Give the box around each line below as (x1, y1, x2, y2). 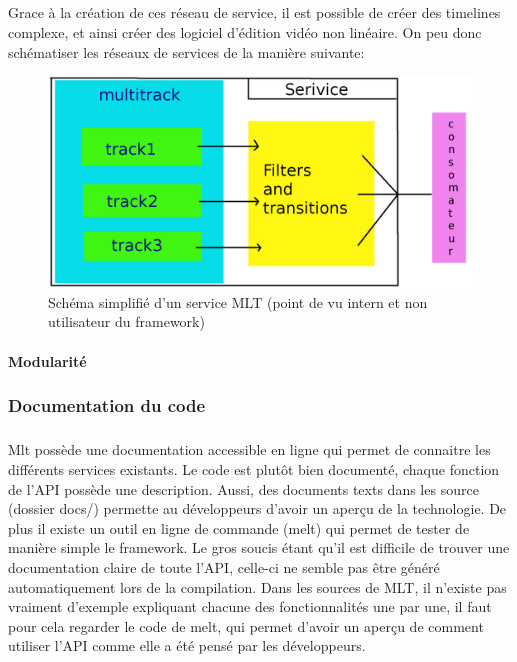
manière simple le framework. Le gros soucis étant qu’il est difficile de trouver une (8, 537, 510, 558)
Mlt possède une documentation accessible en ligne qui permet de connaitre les (8, 439, 491, 460)
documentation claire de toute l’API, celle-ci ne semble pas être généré (8, 556, 440, 577)
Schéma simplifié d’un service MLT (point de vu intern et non (48, 291, 428, 312)
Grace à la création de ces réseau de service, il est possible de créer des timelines (8, 2, 501, 23)
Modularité (8, 350, 87, 371)
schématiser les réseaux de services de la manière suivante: (8, 41, 365, 62)
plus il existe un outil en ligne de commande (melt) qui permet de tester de (8, 517, 470, 538)
